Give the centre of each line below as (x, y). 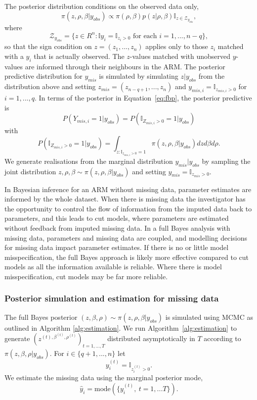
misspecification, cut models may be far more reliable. (86, 276)
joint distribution (30, 171)
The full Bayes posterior (41, 317)
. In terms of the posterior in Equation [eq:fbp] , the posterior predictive (143, 98)
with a (14, 56)
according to (222, 338)
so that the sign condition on (48, 46)
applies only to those (177, 46)
